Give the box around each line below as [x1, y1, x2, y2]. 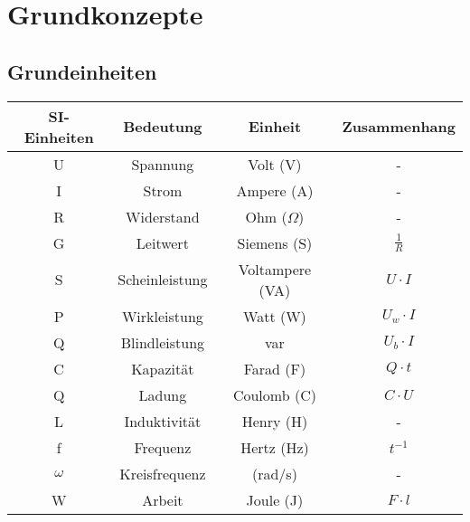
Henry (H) [241, 410, 308, 432]
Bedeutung [123, 116, 202, 138]
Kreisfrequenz [119, 462, 206, 484]
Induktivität [124, 410, 202, 432]
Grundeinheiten [7, 57, 157, 85]
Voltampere [238, 258, 312, 280]
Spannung [131, 153, 194, 175]
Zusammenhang [342, 116, 456, 138]
